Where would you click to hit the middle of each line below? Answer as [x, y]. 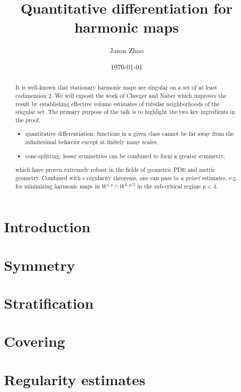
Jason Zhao [127, 50]
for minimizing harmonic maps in [57, 186]
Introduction [47, 227]
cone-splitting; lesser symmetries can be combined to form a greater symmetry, [125, 156]
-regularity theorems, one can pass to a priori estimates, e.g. [161, 177]
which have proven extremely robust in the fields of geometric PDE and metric [115, 170]
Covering [35, 341]
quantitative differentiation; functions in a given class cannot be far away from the [130, 134]
